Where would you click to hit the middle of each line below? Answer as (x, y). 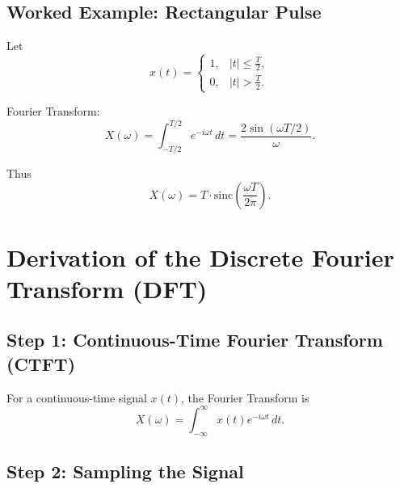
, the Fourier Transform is (245, 397)
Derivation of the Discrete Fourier (200, 257)
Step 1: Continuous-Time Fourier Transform (195, 340)
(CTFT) (41, 363)
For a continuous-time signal (77, 397)
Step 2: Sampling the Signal (125, 471)
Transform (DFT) (107, 288)
